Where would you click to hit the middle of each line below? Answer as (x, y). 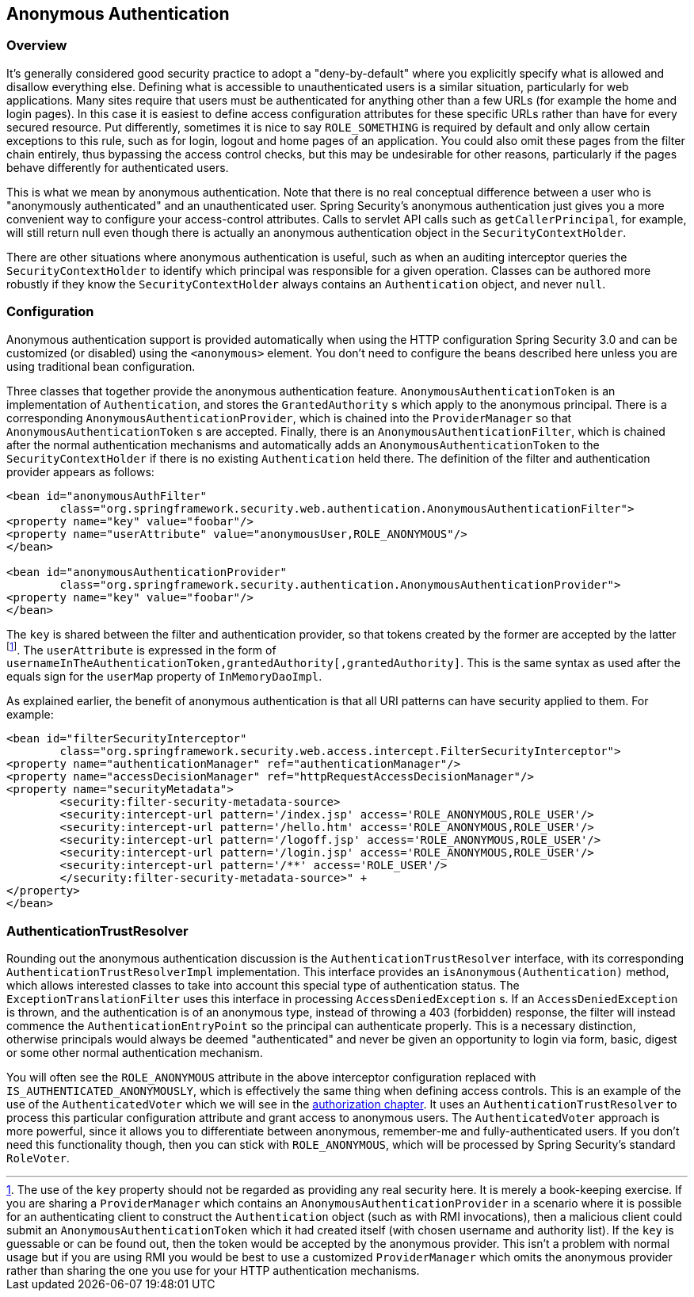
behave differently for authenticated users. (118, 167)
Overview (37, 46)
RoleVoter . (38, 1158)
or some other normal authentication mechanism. (135, 1052)
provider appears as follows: (80, 471)
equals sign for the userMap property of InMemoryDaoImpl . (164, 677)
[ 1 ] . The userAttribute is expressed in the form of (141, 648)
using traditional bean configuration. (101, 366)
